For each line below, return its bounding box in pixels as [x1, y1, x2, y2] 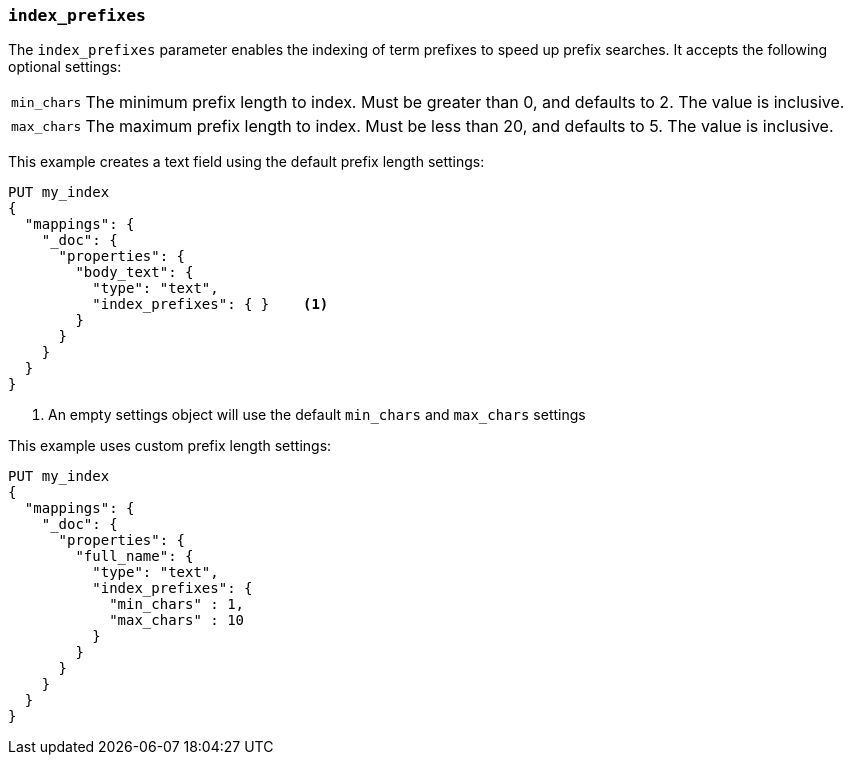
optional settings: [8, 58, 122, 76]
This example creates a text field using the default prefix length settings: [8, 153, 485, 171]
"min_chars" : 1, [109, 596, 245, 613]
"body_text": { [75, 264, 194, 281]
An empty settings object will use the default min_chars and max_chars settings [48, 406, 586, 424]
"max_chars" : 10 [109, 612, 245, 629]
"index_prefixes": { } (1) [92, 296, 329, 313]
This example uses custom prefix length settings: [8, 437, 332, 455]
